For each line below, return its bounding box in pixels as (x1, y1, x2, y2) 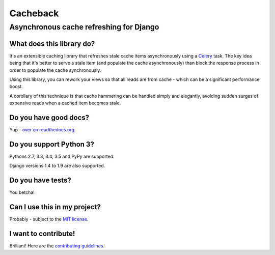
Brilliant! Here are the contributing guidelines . (9, 242, 104, 249)
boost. (9, 83, 23, 90)
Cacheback (9, 8, 59, 19)
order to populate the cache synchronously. (9, 67, 101, 73)
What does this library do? (9, 39, 95, 48)
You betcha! (9, 189, 35, 195)
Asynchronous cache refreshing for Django (9, 22, 159, 32)
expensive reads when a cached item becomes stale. (9, 100, 121, 106)
